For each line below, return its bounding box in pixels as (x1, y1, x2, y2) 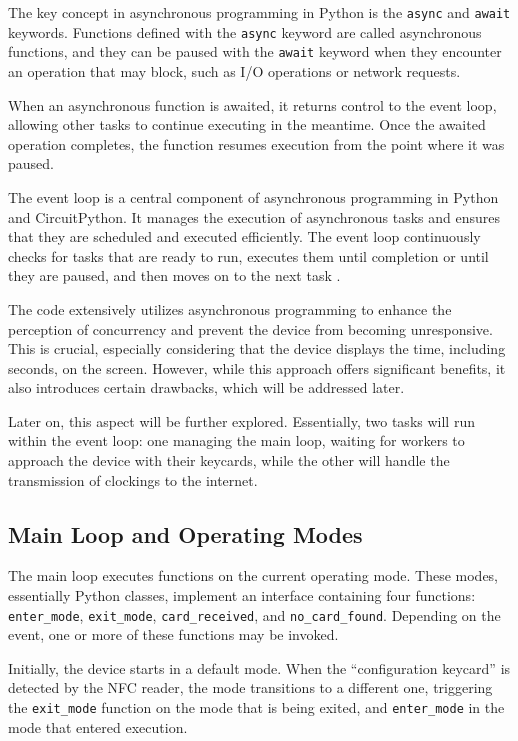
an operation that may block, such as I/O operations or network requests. (8, 60, 461, 81)
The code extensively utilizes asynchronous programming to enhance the (8, 298, 452, 319)
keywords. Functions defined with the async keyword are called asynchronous (8, 21, 482, 42)
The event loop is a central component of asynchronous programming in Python (8, 186, 499, 207)
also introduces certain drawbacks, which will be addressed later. (8, 377, 405, 398)
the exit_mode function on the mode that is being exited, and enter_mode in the (8, 697, 505, 718)
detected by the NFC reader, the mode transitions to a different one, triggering (8, 677, 493, 698)
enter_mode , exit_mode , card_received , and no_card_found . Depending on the (8, 604, 501, 625)
